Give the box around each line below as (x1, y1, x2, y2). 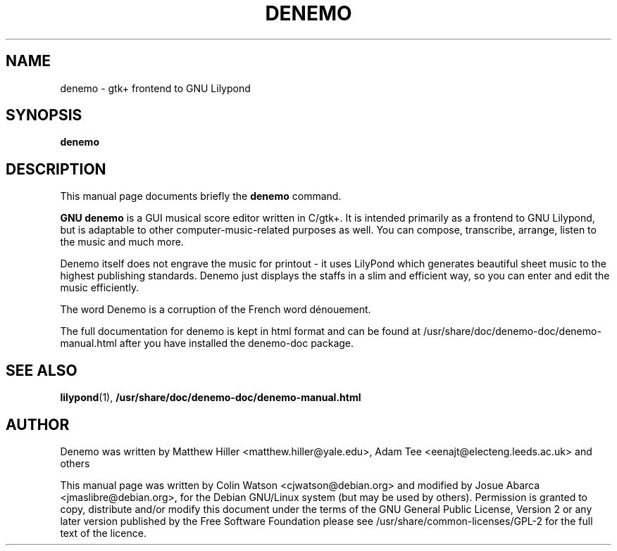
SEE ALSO (6, 361, 77, 379)
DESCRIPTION (6, 160, 106, 178)
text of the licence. (60, 526, 147, 539)
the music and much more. (60, 236, 184, 248)
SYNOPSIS (6, 106, 82, 125)
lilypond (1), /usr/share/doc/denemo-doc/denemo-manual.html (60, 391, 361, 404)
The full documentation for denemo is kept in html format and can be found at (60, 325, 421, 338)
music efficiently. (60, 281, 139, 294)
